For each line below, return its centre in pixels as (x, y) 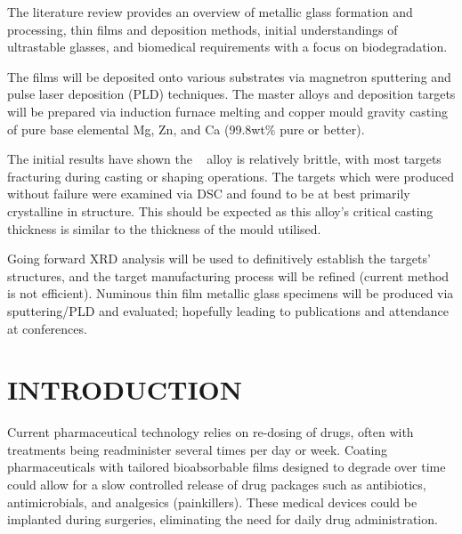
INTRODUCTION (125, 389)
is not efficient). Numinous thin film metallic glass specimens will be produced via (231, 293)
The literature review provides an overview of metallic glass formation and (210, 12)
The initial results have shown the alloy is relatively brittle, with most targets (224, 159)
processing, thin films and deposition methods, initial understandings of (203, 29)
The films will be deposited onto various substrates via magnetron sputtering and (229, 76)
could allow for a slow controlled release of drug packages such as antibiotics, (217, 484)
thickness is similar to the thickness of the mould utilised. (164, 228)
